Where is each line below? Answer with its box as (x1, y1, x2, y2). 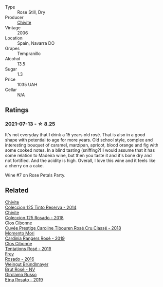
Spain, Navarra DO (17, 40, 55, 46)
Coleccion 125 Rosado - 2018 (5, 215, 64, 220)
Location (5, 35, 23, 41)
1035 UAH (17, 82, 37, 87)
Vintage (5, 25, 21, 31)
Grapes (5, 46, 20, 51)
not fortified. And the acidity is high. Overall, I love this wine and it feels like (5, 158, 156, 163)
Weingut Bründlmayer (5, 261, 49, 267)
